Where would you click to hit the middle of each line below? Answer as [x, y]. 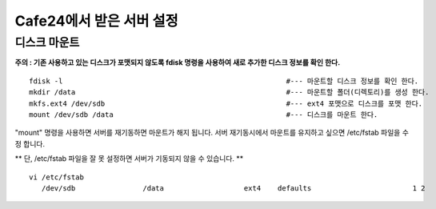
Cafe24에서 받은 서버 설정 [97, 21]
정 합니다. [30, 143]
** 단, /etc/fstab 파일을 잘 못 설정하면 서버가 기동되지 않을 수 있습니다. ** [129, 159]
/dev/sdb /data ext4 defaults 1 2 [233, 188]
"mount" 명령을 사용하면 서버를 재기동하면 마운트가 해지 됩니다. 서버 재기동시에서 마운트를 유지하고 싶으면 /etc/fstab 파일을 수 [212, 133]
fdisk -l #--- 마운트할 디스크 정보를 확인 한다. [224, 81]
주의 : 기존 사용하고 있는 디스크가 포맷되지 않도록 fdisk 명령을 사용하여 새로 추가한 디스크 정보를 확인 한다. [178, 62]
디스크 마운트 [47, 42]
